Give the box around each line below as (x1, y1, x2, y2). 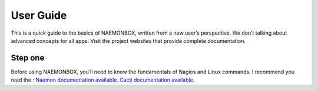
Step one (11, 53, 45, 63)
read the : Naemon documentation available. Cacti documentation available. (11, 76, 195, 83)
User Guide (11, 9, 67, 22)
